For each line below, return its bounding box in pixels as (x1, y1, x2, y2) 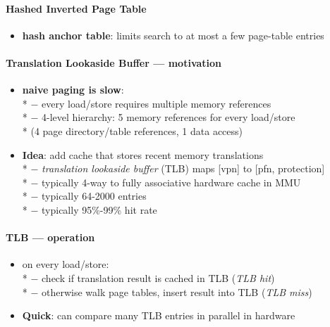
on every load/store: (22, 257, 109, 271)
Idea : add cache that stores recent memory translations (22, 147, 264, 162)
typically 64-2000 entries (42, 188, 147, 203)
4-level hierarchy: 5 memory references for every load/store (42, 110, 295, 124)
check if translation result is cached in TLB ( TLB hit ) (42, 270, 275, 285)
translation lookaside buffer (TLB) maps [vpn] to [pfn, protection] (42, 161, 325, 176)
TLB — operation (6, 230, 95, 245)
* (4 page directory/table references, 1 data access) (22, 123, 243, 138)
